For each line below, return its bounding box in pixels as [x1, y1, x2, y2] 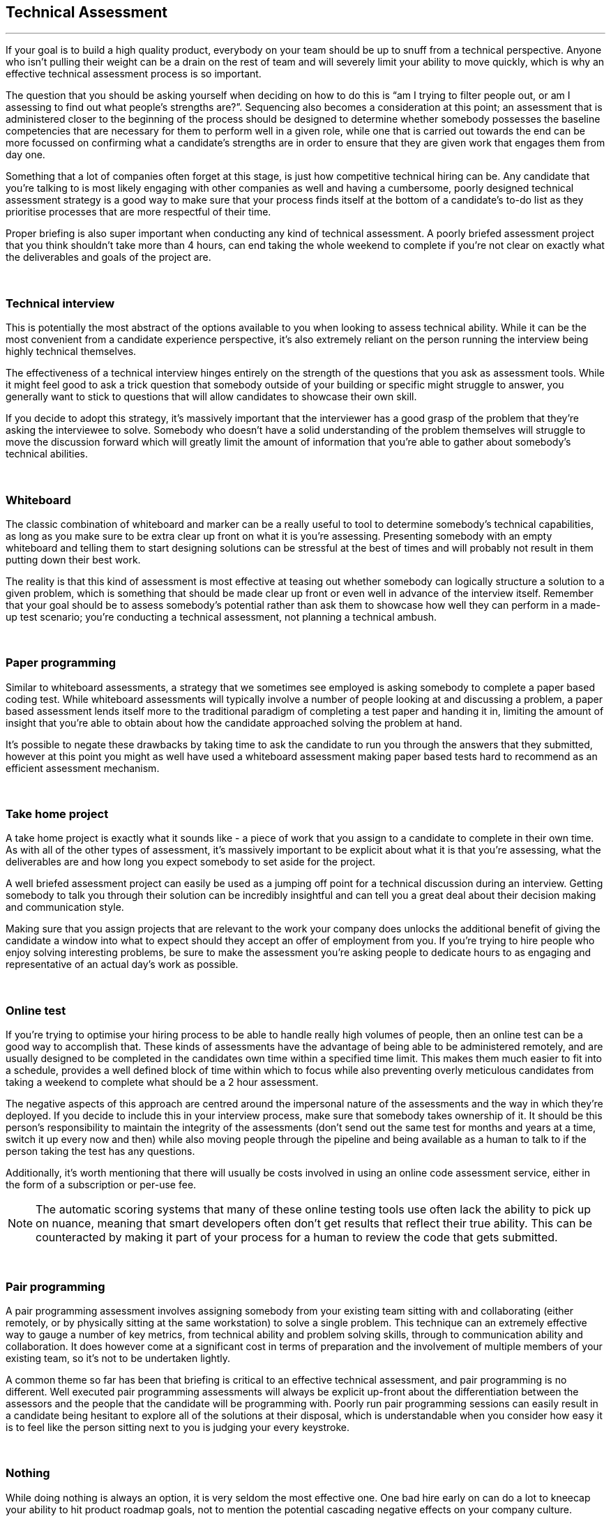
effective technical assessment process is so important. [6, 68, 262, 80]
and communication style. [6, 901, 124, 914]
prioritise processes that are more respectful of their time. [6, 206, 271, 218]
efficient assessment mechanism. [6, 762, 160, 774]
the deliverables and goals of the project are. [6, 251, 211, 264]
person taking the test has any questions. [6, 1145, 195, 1158]
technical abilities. [6, 448, 89, 460]
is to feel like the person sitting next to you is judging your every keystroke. [6, 1421, 350, 1433]
